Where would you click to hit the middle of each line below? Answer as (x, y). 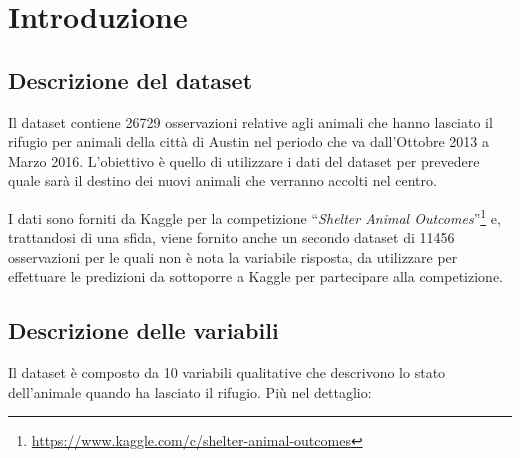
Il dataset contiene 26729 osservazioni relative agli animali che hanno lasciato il (250, 121)
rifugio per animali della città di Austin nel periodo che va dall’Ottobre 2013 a (248, 141)
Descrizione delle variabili (143, 330)
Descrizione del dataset (130, 79)
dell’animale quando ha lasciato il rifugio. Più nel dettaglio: (190, 391)
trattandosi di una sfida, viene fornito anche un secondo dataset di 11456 (231, 237)
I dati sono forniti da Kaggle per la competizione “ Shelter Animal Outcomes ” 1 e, (254, 216)
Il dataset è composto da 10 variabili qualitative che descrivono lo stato (227, 372)
